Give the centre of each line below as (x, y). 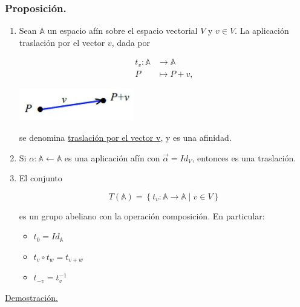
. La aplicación (262, 31)
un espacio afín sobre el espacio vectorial (122, 31)
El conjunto (41, 178)
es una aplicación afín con (112, 157)
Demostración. (31, 297)
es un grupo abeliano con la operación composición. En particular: (142, 215)
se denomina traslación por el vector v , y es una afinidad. (125, 137)
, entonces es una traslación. (244, 157)
